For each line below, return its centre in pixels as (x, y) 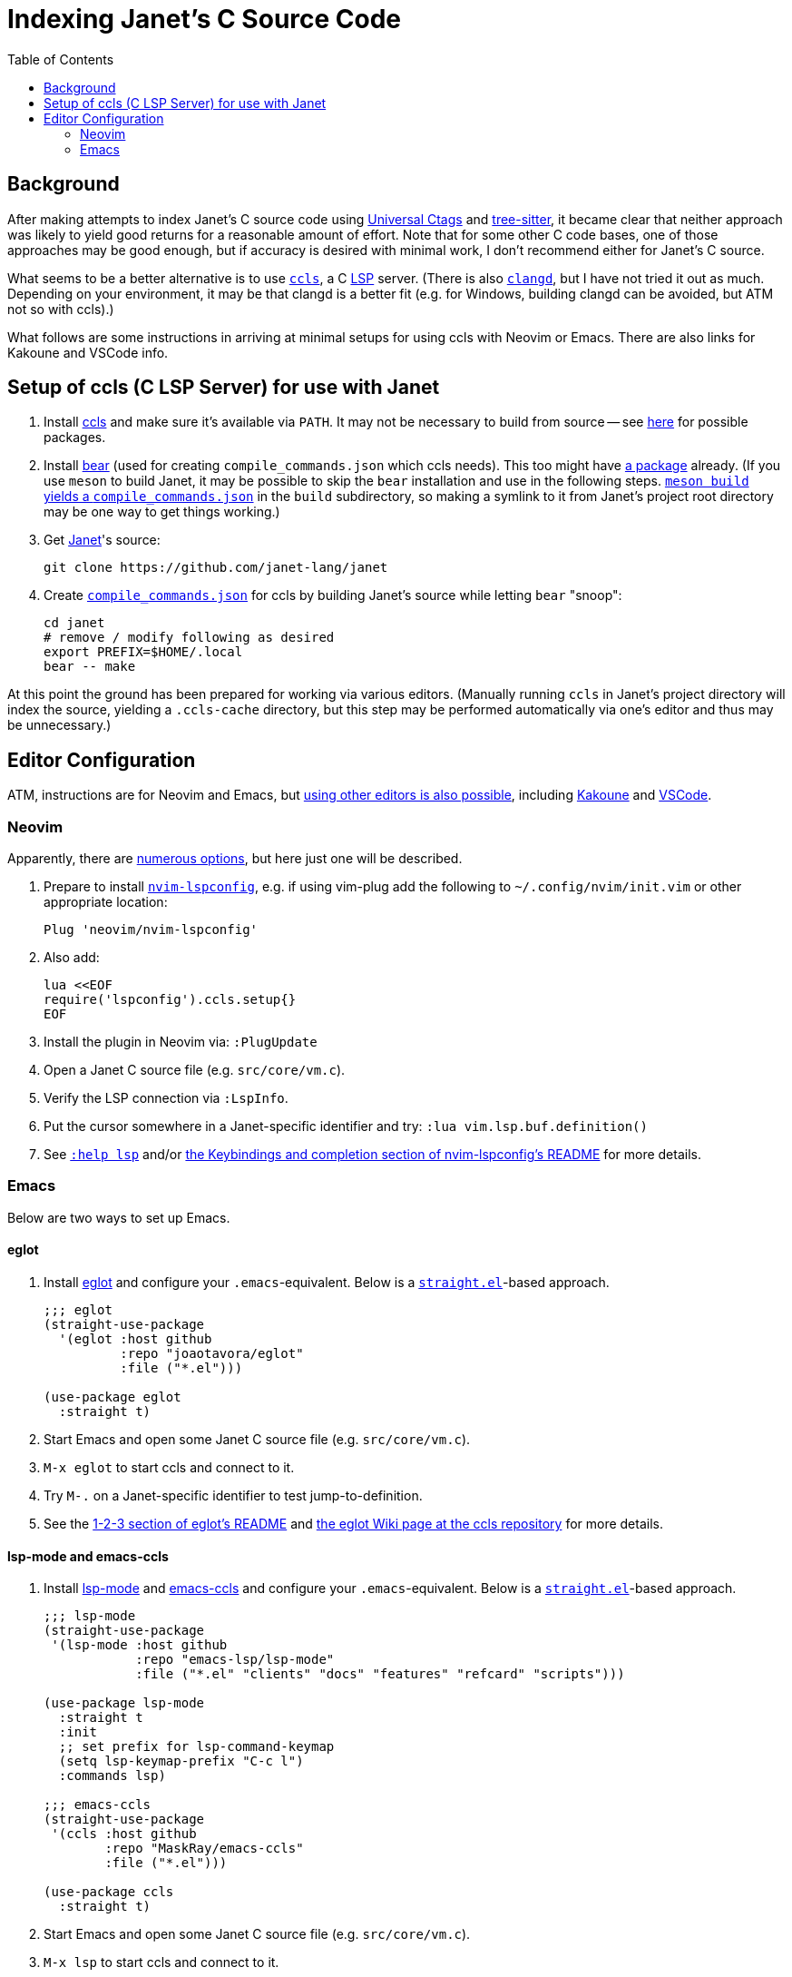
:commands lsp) (112, 1776)
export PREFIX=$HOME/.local (143, 652)
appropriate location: (106, 902)
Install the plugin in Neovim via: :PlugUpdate (181, 1042)
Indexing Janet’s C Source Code (205, 19)
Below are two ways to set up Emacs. (119, 1217)
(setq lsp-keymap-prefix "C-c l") (181, 1761)
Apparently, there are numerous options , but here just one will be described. (235, 859)
